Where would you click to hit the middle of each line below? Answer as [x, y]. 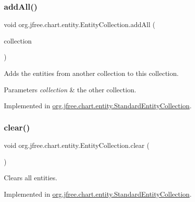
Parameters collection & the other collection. [70, 89]
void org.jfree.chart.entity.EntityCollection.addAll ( [80, 24]
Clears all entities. [31, 178]
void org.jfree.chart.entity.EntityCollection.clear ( [77, 145]
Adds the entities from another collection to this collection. [91, 73]
